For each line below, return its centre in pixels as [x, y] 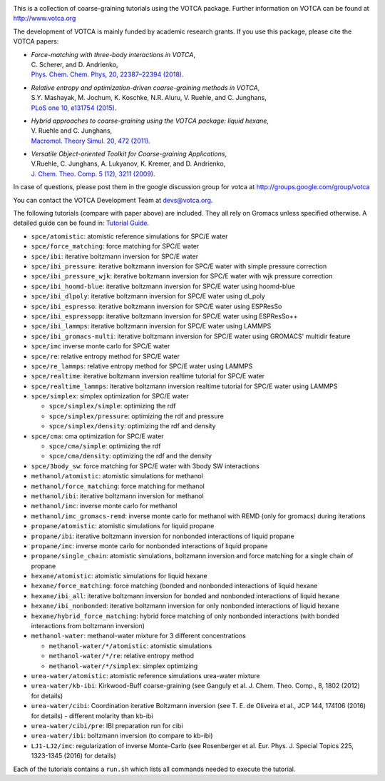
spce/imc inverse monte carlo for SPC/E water [101, 346]
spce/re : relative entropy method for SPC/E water [105, 356]
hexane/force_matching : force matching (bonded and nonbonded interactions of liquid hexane [174, 586]
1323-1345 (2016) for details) [74, 756]
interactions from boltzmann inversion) [88, 626]
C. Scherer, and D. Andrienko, [75, 64]
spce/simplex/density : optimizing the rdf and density [132, 426]
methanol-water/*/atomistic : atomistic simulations [130, 645]
